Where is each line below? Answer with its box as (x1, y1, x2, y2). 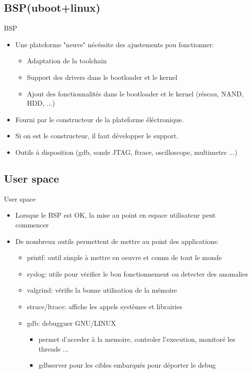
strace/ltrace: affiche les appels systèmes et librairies (27, 301, 183, 311)
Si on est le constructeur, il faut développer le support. (15, 131, 179, 141)
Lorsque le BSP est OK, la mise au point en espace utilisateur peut (15, 210, 216, 220)
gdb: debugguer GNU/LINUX (27, 317, 116, 328)
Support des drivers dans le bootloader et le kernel (27, 72, 178, 82)
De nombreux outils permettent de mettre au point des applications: (15, 236, 219, 246)
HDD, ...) (27, 98, 55, 108)
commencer (15, 219, 49, 229)
